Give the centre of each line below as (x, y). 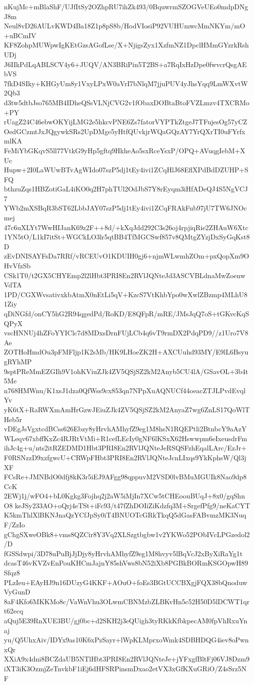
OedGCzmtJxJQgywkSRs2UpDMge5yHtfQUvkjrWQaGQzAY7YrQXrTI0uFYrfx (125, 131)
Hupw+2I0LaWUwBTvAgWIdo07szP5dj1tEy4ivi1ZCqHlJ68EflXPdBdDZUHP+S (126, 170)
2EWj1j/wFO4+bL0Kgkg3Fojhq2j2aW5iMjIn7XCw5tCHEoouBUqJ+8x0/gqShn (125, 496)
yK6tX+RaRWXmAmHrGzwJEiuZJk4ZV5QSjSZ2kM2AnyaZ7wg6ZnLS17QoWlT (127, 409)
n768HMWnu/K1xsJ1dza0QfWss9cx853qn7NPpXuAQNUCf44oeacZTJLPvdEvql (125, 390)
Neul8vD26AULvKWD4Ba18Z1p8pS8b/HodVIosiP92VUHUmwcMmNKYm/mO (125, 26)
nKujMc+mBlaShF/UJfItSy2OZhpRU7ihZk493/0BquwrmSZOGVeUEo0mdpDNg (126, 6)
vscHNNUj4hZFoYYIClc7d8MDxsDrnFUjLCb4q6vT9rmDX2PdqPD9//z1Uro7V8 (126, 333)
